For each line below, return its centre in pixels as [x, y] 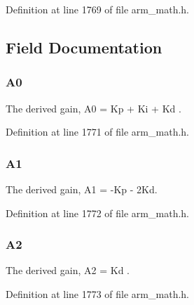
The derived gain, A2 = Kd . [68, 270]
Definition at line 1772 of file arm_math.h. [97, 213]
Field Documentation [84, 47]
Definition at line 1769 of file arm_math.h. [97, 9]
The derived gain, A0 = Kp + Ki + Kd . [93, 108]
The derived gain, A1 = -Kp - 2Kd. [82, 189]
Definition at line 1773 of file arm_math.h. [97, 294]
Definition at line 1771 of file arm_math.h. [97, 132]
